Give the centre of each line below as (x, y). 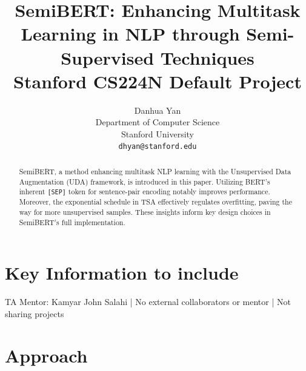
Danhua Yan (158, 110)
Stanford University (158, 133)
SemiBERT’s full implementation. (72, 222)
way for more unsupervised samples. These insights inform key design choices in (145, 212)
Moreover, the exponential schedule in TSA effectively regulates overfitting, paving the (155, 202)
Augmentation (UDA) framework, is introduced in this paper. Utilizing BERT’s (145, 181)
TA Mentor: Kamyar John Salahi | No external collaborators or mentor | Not (148, 302)
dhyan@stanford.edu (158, 147)
